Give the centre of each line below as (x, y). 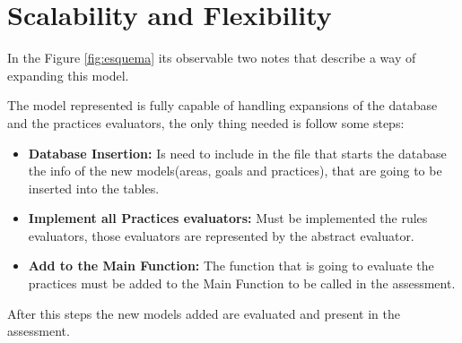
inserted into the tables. (94, 188)
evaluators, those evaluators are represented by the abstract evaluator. (221, 235)
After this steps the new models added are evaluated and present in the (204, 313)
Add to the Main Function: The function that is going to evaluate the (231, 266)
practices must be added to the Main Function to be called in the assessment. (242, 283)
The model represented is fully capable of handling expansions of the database (222, 105)
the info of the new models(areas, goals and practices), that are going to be (235, 171)
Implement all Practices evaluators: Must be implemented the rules (228, 218)
